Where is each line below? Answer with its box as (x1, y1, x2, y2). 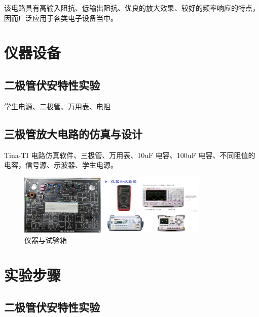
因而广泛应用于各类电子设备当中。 (4, 12, 118, 23)
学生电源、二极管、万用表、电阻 (4, 101, 110, 111)
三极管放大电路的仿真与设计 (4, 125, 142, 141)
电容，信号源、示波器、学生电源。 (4, 160, 118, 170)
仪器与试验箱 (24, 235, 67, 245)
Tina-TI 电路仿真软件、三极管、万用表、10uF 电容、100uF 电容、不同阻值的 (4, 149, 255, 160)
